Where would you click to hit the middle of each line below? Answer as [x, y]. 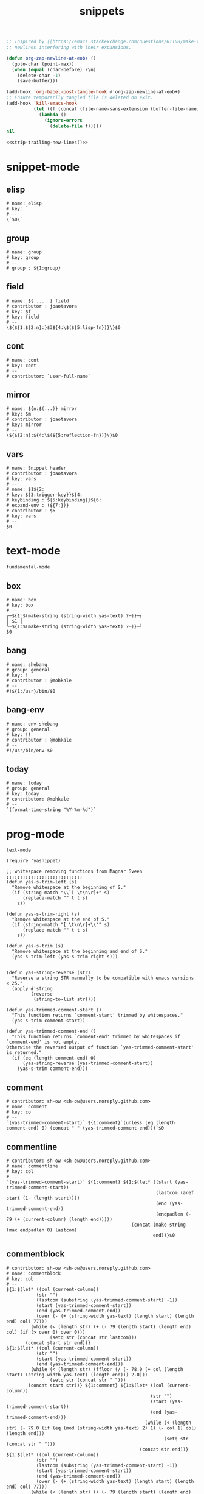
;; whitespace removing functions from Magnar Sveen [74, 872]
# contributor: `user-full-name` [49, 376]
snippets [102, 11]
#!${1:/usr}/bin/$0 [31, 691]
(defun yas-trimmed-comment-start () [54, 1010]
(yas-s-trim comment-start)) [49, 1021]
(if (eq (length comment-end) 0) [54, 1058]
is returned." [24, 1053]
